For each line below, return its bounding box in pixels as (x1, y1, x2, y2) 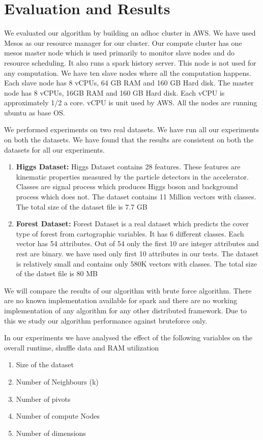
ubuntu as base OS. (4, 107, 65, 118)
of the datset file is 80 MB (16, 268, 98, 279)
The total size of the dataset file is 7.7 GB (16, 201, 148, 212)
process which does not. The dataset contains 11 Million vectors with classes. (16, 191, 256, 202)
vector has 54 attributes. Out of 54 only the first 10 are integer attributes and (16, 238, 259, 249)
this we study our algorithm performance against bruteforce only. (4, 315, 208, 326)
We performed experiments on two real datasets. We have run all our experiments (4, 124, 259, 135)
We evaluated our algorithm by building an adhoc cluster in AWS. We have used (4, 27, 256, 38)
